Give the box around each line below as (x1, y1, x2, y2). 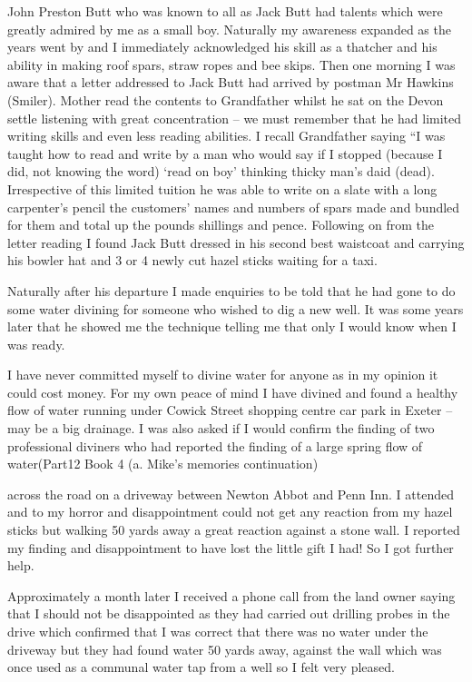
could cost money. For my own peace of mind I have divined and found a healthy (7, 382, 458, 401)
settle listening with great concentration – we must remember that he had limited (7, 108, 462, 127)
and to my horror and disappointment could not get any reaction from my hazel (7, 502, 453, 521)
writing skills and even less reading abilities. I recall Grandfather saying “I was (7, 126, 446, 145)
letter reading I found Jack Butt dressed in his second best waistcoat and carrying (7, 232, 465, 252)
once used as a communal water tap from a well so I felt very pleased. (7, 657, 395, 677)
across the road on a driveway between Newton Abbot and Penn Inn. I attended (7, 484, 455, 503)
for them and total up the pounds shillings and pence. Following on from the (7, 215, 434, 234)
